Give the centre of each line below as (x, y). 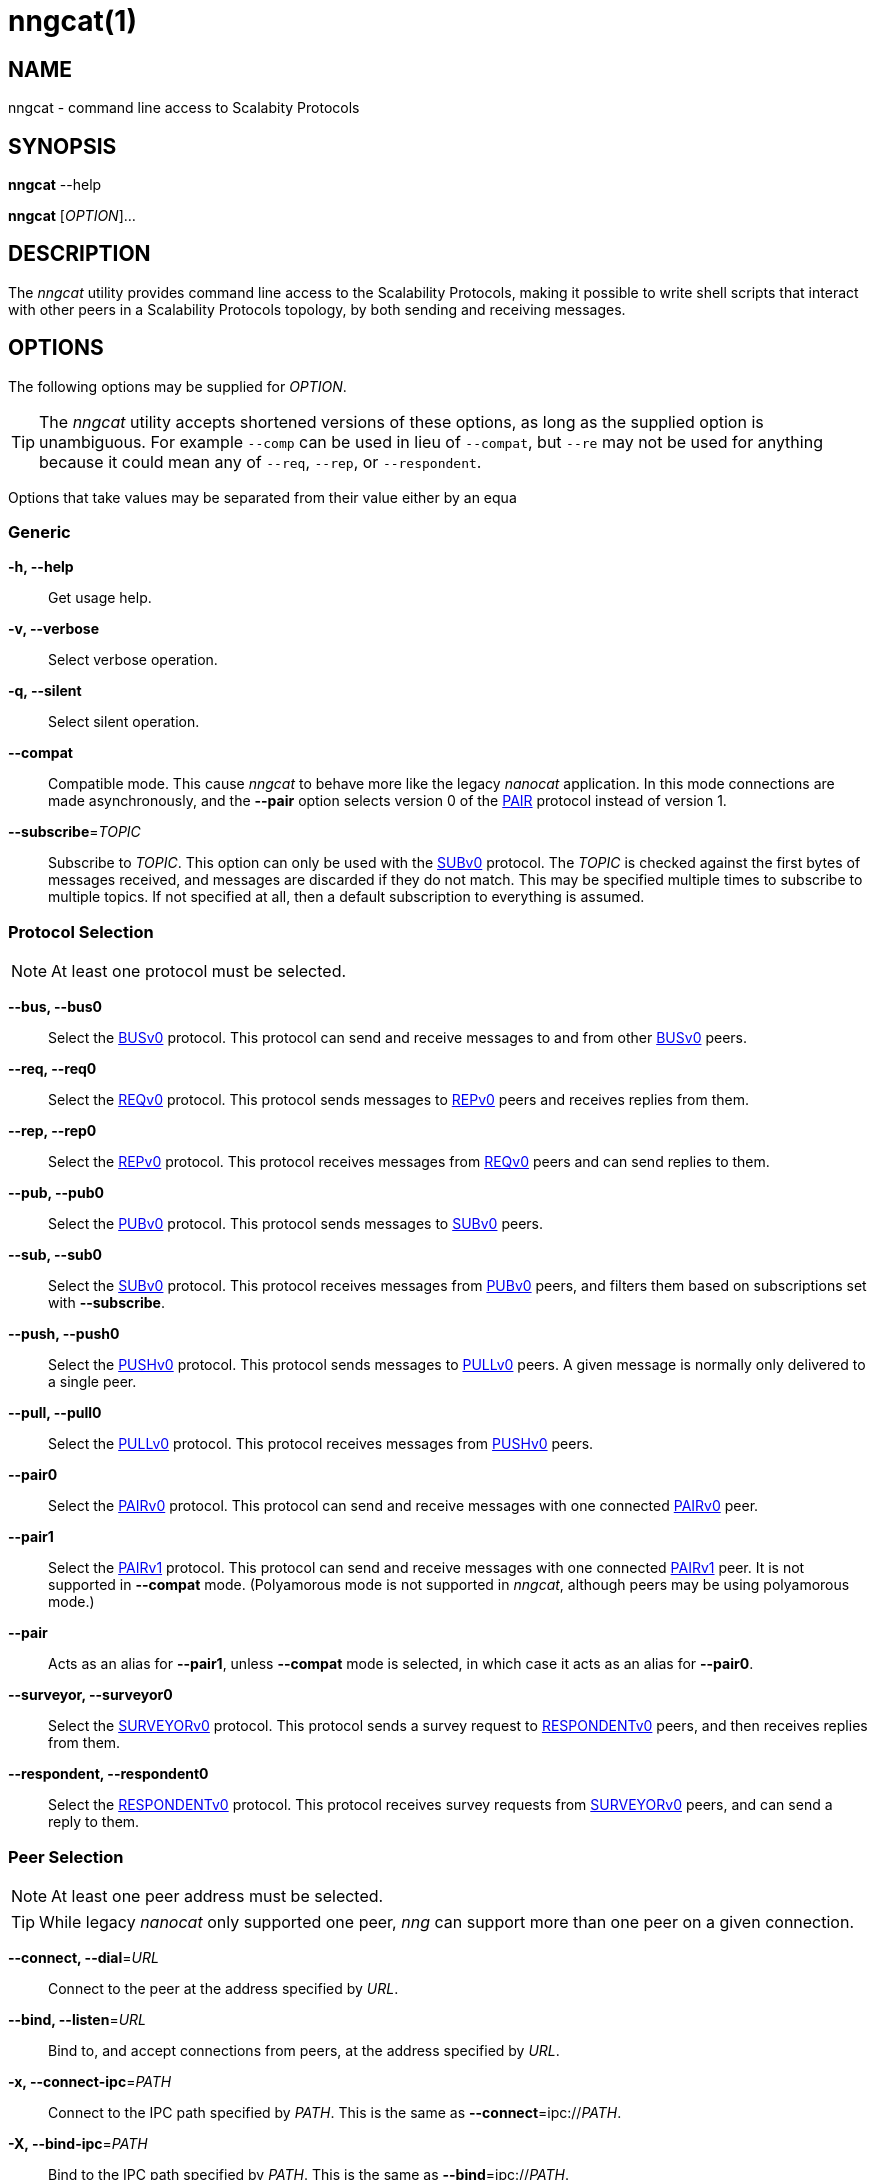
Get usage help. (100, 598)
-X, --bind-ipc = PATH (78, 2143)
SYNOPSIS (62, 146)
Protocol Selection (81, 931)
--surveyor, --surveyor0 (90, 1695)
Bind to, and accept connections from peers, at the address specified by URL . (304, 2050)
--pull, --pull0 (55, 1413)
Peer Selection (66, 1856)
